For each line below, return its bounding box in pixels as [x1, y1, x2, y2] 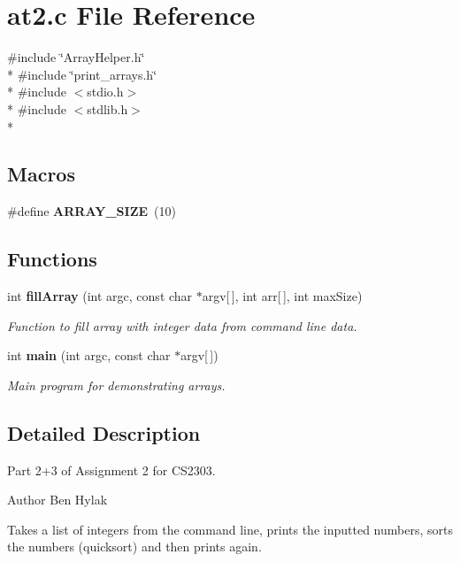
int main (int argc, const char [7, 346, 171, 365]
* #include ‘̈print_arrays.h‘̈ [7, 65, 157, 83]
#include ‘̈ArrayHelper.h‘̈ [7, 48, 145, 66]
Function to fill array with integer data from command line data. [7, 316, 357, 335]
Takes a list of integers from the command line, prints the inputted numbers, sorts [7, 520, 453, 538]
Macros [7, 160, 75, 188]
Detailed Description [7, 419, 201, 446]
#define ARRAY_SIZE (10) [7, 202, 176, 220]
